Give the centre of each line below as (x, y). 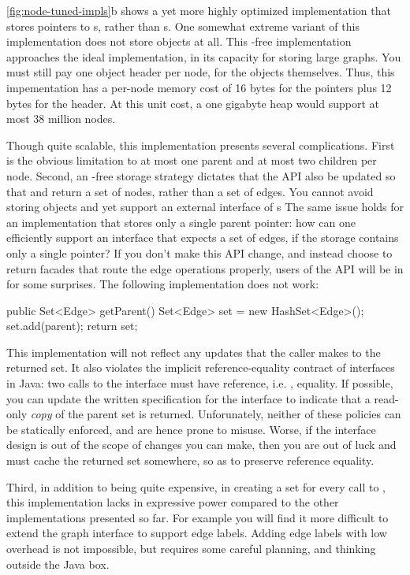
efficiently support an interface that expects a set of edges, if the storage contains (203, 237)
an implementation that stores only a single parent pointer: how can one (181, 222)
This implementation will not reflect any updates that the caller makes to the (194, 352)
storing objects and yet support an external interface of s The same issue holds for (205, 207)
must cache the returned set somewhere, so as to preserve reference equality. (190, 460)
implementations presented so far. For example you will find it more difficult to (198, 517)
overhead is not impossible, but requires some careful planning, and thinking (191, 548)
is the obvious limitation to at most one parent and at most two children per (192, 160)
